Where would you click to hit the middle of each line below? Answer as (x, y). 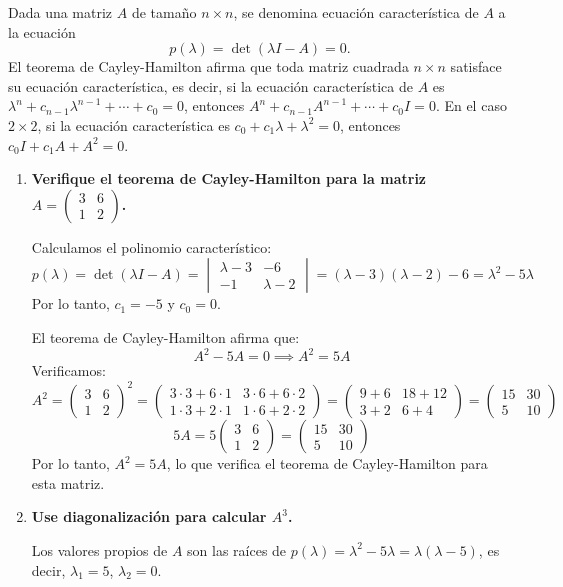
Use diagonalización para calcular (149, 516)
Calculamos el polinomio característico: (151, 246)
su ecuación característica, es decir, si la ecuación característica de (210, 85)
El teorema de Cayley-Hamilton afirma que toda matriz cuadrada (208, 66)
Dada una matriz (60, 12)
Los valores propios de (99, 549)
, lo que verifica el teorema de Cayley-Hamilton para (327, 463)
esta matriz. (68, 482)
